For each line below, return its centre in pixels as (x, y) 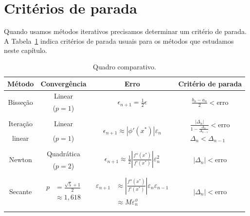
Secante (21, 191)
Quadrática (63, 153)
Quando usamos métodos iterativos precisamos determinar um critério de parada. (125, 31)
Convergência (63, 83)
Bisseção (20, 102)
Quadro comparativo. (124, 66)
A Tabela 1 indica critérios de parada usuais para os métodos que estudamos (119, 41)
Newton (20, 159)
